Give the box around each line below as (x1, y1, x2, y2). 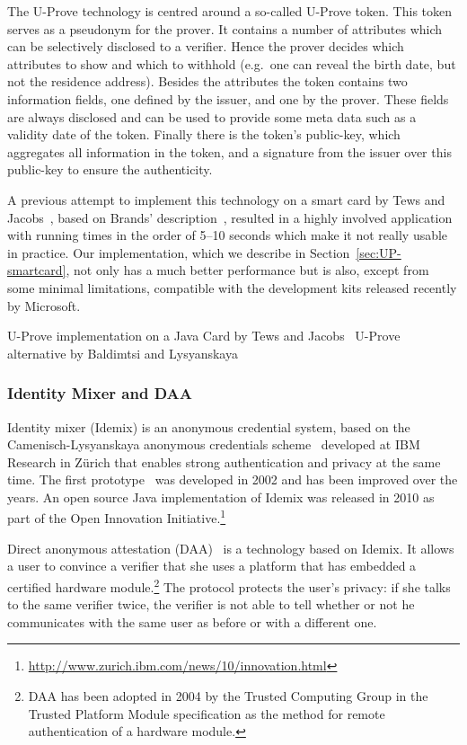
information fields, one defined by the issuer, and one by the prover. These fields (7, 89, 449, 108)
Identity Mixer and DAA (7, 382, 192, 404)
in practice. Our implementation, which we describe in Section (7, 243, 350, 262)
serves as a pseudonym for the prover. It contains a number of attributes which (7, 19, 443, 38)
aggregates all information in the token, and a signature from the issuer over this (7, 142, 452, 161)
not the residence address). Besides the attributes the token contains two (7, 72, 408, 91)
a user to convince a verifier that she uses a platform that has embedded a (7, 556, 417, 575)
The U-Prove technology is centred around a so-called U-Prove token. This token (7, 2, 453, 20)
